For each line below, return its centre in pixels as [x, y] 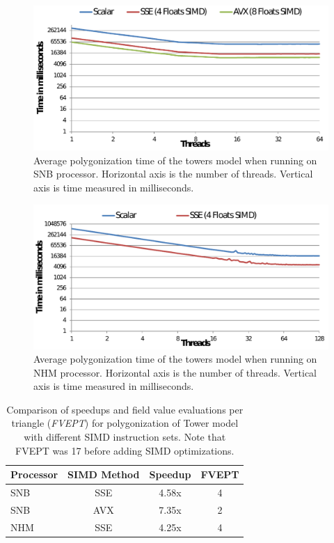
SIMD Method [104, 474]
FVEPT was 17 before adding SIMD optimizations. [125, 450]
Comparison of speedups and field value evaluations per [125, 409]
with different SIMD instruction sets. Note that [125, 437]
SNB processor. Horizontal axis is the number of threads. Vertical [173, 174]
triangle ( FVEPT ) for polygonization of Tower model [125, 423]
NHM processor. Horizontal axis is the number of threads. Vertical [175, 372]
